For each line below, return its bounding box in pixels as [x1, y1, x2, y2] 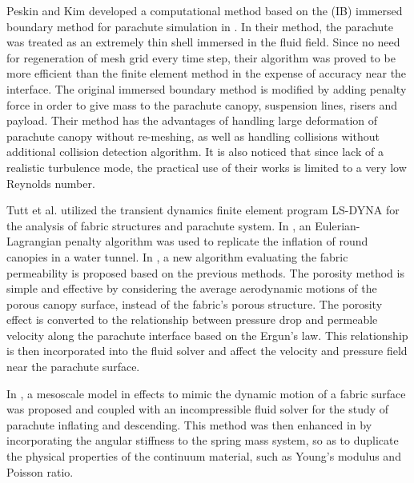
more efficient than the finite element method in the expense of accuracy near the [6, 65, 407, 82]
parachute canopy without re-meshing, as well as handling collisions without [6, 127, 380, 144]
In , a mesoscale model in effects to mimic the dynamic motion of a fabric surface [6, 385, 406, 401]
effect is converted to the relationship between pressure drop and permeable [6, 311, 378, 328]
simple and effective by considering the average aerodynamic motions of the [6, 280, 377, 297]
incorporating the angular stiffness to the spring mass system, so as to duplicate [6, 432, 399, 449]
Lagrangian [6, 233, 62, 249]
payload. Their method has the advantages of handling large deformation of [6, 112, 378, 129]
